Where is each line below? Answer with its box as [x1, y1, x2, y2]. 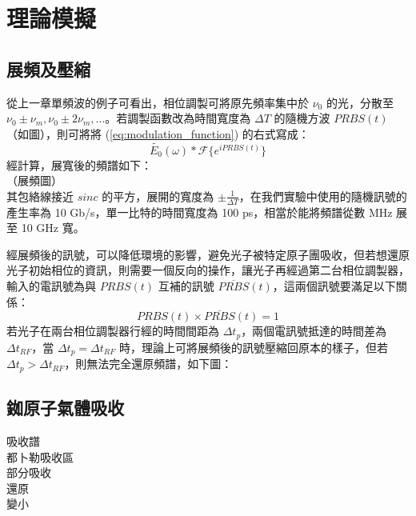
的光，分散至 [326, 94, 394, 110]
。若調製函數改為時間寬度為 [105, 110, 251, 126]
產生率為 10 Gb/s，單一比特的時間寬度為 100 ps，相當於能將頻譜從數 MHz [6, 203, 393, 220]
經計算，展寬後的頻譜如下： [6, 156, 152, 173]
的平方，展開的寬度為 [102, 187, 214, 204]
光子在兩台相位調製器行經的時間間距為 [17, 322, 219, 339]
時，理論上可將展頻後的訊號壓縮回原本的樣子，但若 [118, 338, 388, 355]
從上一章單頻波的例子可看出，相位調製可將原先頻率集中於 [6, 94, 309, 110]
